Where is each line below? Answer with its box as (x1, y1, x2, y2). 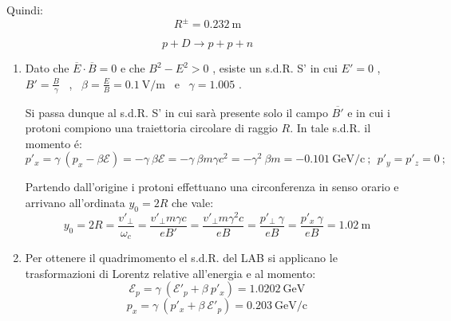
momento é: (25, 135, 82, 151)
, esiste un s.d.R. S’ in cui (212, 60, 338, 76)
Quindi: (6, 2, 43, 18)
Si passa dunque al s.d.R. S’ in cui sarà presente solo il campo (25, 104, 328, 120)
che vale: (171, 194, 214, 210)
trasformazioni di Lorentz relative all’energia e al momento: (25, 264, 316, 281)
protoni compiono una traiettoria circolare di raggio (25, 119, 278, 136)
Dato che (25, 60, 69, 76)
